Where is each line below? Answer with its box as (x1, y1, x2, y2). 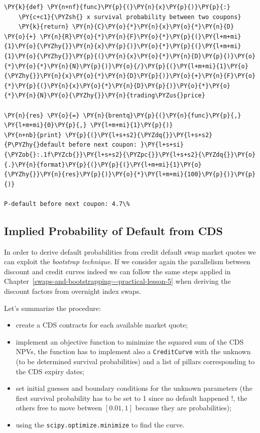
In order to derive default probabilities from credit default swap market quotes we (4, 246, 256, 257)
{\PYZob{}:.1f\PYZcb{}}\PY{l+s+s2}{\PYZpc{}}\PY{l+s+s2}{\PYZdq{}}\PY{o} (4, 151, 256, 158)
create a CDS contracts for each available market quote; (16, 319, 188, 330)
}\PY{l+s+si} (141, 141, 184, 149)
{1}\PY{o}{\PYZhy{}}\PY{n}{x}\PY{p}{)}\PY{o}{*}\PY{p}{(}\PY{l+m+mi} (4, 43, 241, 50)
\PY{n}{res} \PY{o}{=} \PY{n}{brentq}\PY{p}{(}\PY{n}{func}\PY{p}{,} (4, 112, 241, 119)
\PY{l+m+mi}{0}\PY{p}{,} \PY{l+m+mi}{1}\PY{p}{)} (4, 122, 173, 129)
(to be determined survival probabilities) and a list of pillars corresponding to (16, 356, 255, 367)
